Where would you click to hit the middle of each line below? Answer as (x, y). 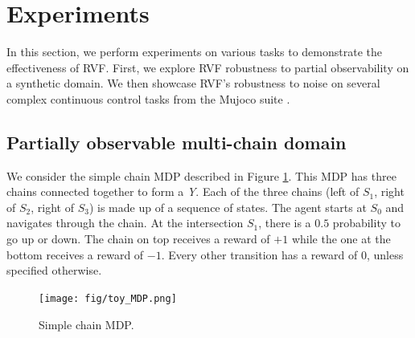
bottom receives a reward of (75, 254)
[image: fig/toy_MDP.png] (108, 298)
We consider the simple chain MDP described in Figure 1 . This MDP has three (201, 175)
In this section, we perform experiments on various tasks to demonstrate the (194, 52)
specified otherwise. (54, 270)
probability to (366, 223)
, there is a (285, 223)
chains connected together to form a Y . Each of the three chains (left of (183, 191)
